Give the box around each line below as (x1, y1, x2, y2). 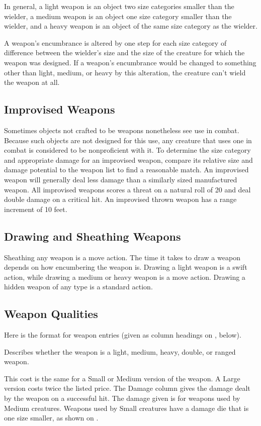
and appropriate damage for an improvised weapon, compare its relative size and (4, 154, 253, 165)
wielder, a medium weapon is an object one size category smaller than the (4, 11, 232, 21)
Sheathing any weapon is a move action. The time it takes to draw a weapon (4, 252, 240, 262)
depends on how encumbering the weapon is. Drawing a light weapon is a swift (4, 262, 247, 272)
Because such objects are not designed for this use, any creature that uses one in (4, 135, 252, 145)
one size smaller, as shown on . (4, 412, 99, 423)
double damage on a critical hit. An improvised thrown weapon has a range (4, 194, 237, 204)
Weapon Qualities (4, 306, 98, 322)
